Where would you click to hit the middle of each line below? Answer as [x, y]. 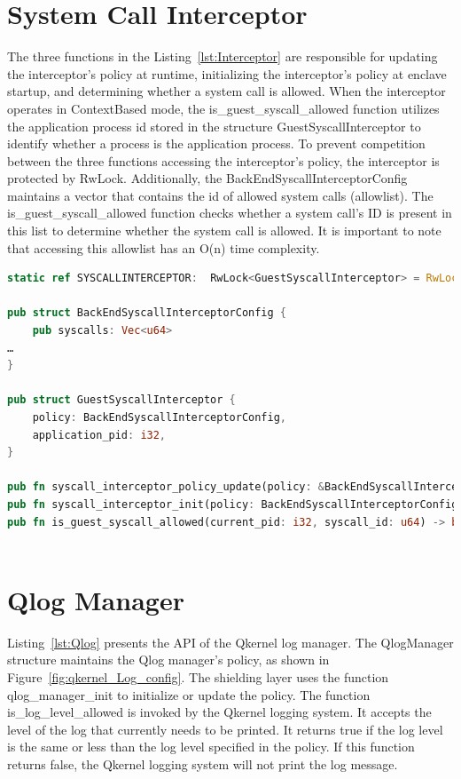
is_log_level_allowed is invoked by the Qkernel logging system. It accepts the [219, 712]
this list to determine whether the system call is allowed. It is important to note [224, 231]
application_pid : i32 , [99, 435]
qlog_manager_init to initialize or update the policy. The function [189, 694]
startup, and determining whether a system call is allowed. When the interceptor [227, 91]
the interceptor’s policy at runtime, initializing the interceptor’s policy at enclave [227, 73]
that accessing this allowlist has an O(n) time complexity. [164, 247]
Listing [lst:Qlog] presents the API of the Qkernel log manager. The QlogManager [230, 642]
